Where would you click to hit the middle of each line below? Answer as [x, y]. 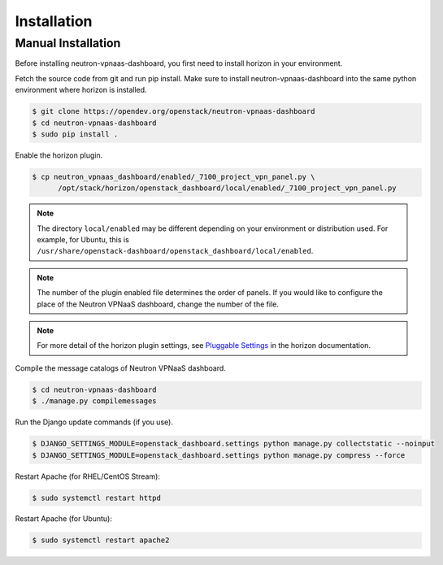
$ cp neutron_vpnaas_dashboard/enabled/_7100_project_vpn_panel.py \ [174, 176]
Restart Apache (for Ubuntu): [64, 519]
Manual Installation [68, 43]
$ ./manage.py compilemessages [95, 401]
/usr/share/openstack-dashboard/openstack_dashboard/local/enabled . [175, 251]
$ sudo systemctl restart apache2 [101, 540]
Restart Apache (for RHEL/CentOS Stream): [87, 476]
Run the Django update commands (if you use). [94, 422]
